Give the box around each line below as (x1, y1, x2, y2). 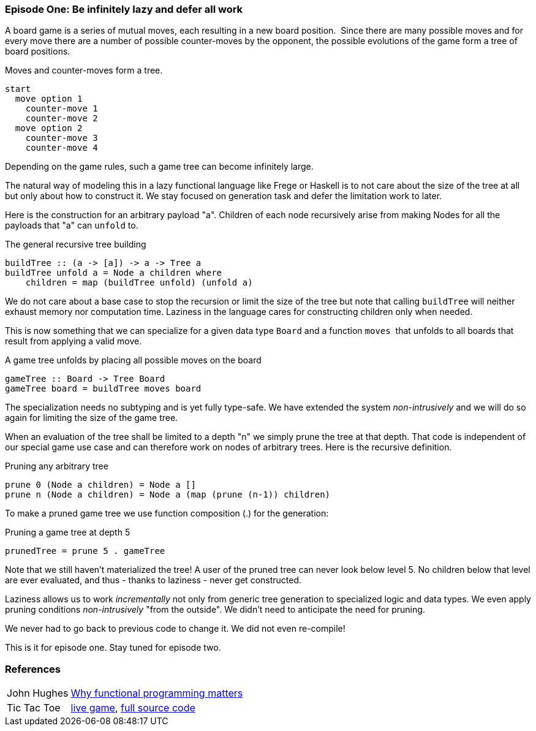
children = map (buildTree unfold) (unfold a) (25, 278, 253, 288)
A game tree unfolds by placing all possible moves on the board (5, 355, 262, 366)
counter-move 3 (25, 133, 98, 143)
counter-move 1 (25, 104, 98, 114)
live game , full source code (70, 702, 195, 714)
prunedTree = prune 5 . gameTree (5, 546, 165, 556)
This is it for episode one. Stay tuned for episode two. (5, 642, 221, 653)
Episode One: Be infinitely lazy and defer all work (5, 3, 243, 15)
